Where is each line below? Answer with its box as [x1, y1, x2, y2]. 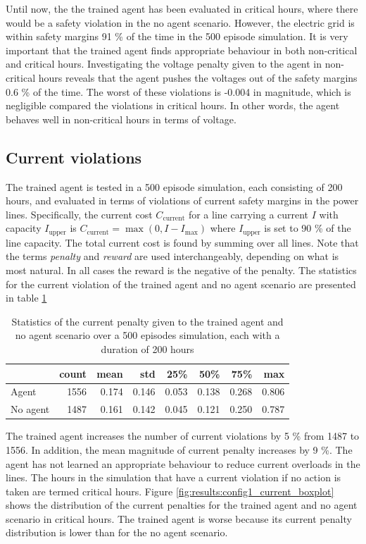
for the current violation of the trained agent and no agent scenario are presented [6, 276, 356, 291]
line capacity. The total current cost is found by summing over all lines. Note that [6, 235, 359, 249]
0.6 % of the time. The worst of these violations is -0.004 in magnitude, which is [6, 84, 351, 99]
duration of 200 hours [101, 341, 194, 356]
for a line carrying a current [188, 206, 309, 221]
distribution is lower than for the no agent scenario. [6, 525, 228, 540]
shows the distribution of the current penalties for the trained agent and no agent [6, 497, 358, 512]
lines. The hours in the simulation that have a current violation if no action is [6, 470, 341, 485]
